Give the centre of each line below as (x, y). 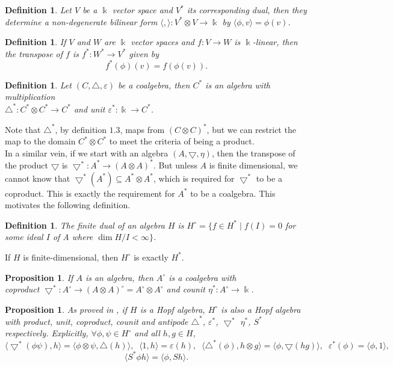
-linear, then (275, 42)
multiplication (30, 97)
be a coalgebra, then (154, 85)
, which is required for (194, 178)
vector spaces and (163, 42)
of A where (73, 237)
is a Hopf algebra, (172, 309)
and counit (186, 289)
